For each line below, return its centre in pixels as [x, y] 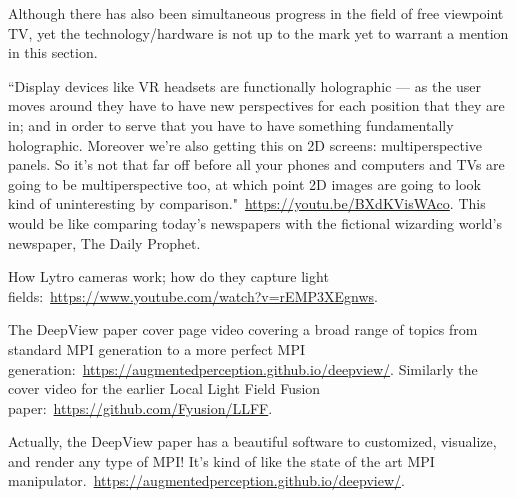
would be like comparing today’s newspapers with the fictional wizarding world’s [255, 222]
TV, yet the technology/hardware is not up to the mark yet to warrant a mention [258, 32]
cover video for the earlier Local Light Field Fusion [164, 388]
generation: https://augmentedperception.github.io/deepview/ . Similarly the [243, 368]
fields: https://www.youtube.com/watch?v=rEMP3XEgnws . [193, 295]
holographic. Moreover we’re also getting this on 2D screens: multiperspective [245, 144]
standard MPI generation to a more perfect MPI [156, 348]
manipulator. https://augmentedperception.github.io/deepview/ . [206, 480]
